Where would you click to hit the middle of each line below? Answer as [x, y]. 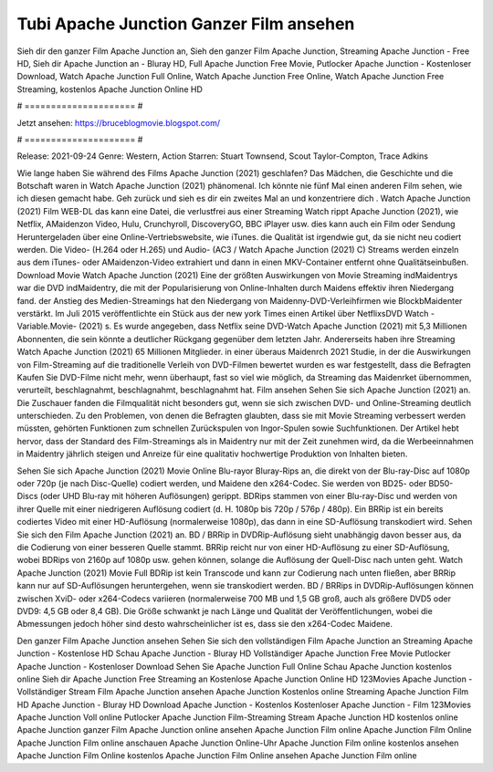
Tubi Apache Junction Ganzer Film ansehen [186, 24]
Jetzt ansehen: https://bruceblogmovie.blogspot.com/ [119, 122]
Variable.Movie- [47, 326]
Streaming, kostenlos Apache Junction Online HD [110, 89]
